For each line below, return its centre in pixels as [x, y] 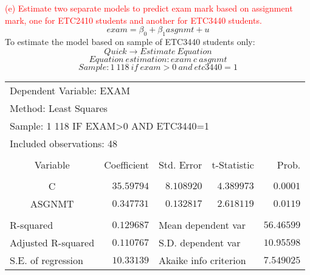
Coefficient [126, 164]
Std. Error [180, 164]
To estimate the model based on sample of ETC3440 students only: [130, 41]
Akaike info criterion [202, 260]
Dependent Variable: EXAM [70, 90]
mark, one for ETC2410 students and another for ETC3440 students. [133, 20]
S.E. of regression [46, 260]
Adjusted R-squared [52, 242]
